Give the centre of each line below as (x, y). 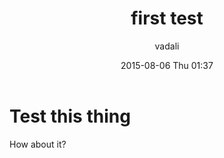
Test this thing (70, 116)
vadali (167, 46)
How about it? (38, 144)
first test (167, 18)
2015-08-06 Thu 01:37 (167, 65)
